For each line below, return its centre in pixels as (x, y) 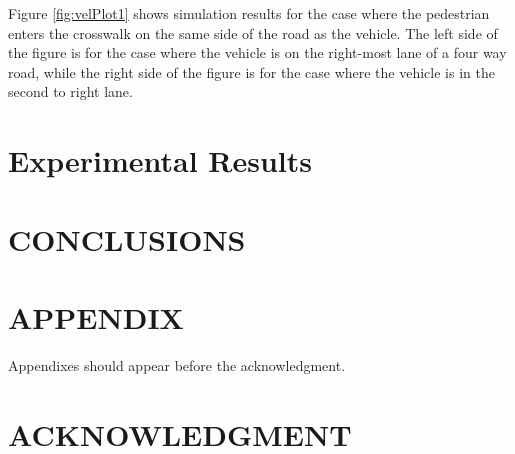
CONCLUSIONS (127, 238)
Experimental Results (160, 160)
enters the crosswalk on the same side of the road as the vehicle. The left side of (253, 32)
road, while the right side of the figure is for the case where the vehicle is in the (251, 71)
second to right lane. (70, 91)
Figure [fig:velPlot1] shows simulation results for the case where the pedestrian (249, 13)
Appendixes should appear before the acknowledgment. (177, 364)
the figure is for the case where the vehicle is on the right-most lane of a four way (257, 52)
